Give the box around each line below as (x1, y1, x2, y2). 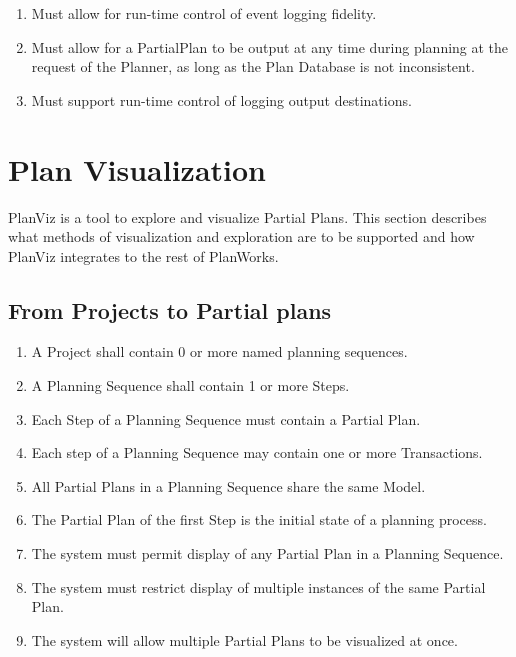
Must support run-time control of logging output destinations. (31, 89, 412, 110)
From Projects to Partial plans (8, 294, 332, 325)
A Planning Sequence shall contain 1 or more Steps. (31, 375, 350, 396)
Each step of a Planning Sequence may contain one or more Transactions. (31, 442, 483, 463)
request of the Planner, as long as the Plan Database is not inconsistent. (31, 56, 475, 77)
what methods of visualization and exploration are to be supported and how (8, 226, 475, 247)
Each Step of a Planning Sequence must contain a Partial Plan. (31, 408, 421, 429)
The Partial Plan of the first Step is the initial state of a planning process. (31, 509, 487, 530)
